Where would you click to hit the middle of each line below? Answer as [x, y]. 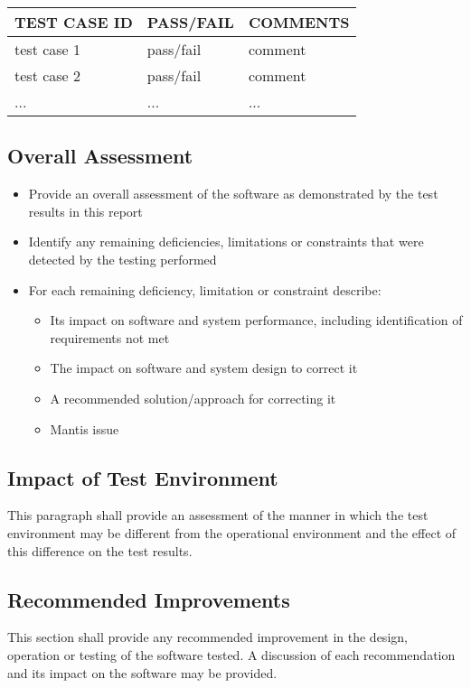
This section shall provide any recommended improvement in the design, [207, 637]
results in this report [85, 211]
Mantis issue [85, 428]
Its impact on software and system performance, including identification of [256, 320]
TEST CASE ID [74, 22]
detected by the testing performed [122, 259]
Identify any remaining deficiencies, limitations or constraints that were [226, 242]
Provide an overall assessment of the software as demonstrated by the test [233, 194]
